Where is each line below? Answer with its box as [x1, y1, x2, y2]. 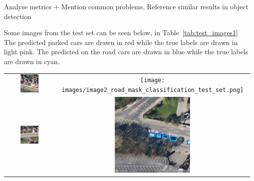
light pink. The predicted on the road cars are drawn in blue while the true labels [4, 46, 248, 57]
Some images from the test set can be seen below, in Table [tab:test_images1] [4, 27, 238, 38]
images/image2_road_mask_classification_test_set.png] [62, 86, 244, 93]
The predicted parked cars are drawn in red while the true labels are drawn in [4, 37, 238, 47]
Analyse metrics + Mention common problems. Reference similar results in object [4, 1, 249, 11]
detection [4, 11, 31, 21]
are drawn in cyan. [4, 56, 60, 66]
